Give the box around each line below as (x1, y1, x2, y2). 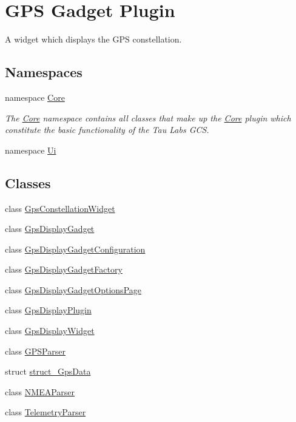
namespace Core (5, 90, 65, 103)
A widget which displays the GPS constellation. (5, 33, 182, 46)
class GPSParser (5, 344, 66, 357)
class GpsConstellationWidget (5, 202, 115, 214)
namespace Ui (5, 143, 56, 156)
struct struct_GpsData (5, 365, 91, 378)
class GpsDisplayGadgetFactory (5, 263, 123, 276)
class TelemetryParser (5, 406, 86, 418)
